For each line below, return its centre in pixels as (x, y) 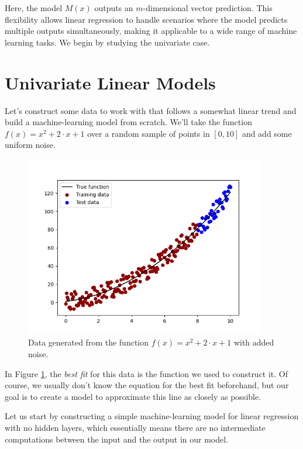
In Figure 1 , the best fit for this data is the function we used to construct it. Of (147, 373)
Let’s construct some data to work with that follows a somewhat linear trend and (151, 110)
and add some (267, 133)
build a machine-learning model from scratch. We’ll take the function (128, 122)
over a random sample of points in (149, 133)
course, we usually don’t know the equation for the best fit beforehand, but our (147, 385)
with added (254, 342)
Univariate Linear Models (110, 82)
